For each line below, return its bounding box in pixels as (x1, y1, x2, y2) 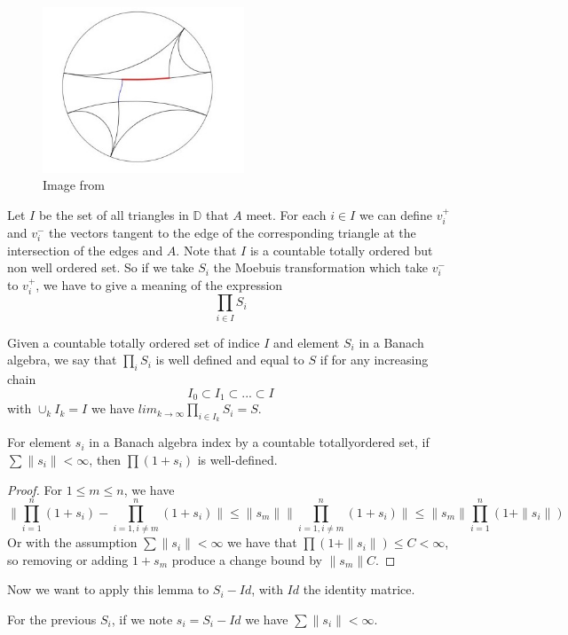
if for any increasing (319, 350, 429, 369)
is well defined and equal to (155, 350, 304, 369)
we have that (227, 533, 297, 552)
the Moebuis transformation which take (213, 258, 428, 277)
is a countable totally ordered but (249, 240, 433, 259)
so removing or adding (7, 550, 129, 568)
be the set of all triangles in (38, 205, 189, 223)
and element (273, 333, 340, 351)
